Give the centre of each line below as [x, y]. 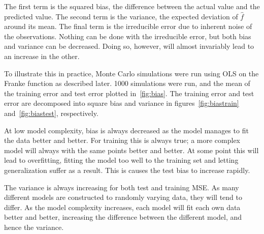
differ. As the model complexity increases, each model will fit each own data [122, 207]
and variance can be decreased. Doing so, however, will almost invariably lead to [129, 46]
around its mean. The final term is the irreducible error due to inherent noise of [128, 26]
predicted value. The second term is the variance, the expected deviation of [121, 16]
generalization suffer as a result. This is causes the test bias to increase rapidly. [127, 170]
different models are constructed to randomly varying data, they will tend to [123, 197]
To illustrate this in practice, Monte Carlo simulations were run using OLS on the [131, 73]
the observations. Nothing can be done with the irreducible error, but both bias [128, 36]
